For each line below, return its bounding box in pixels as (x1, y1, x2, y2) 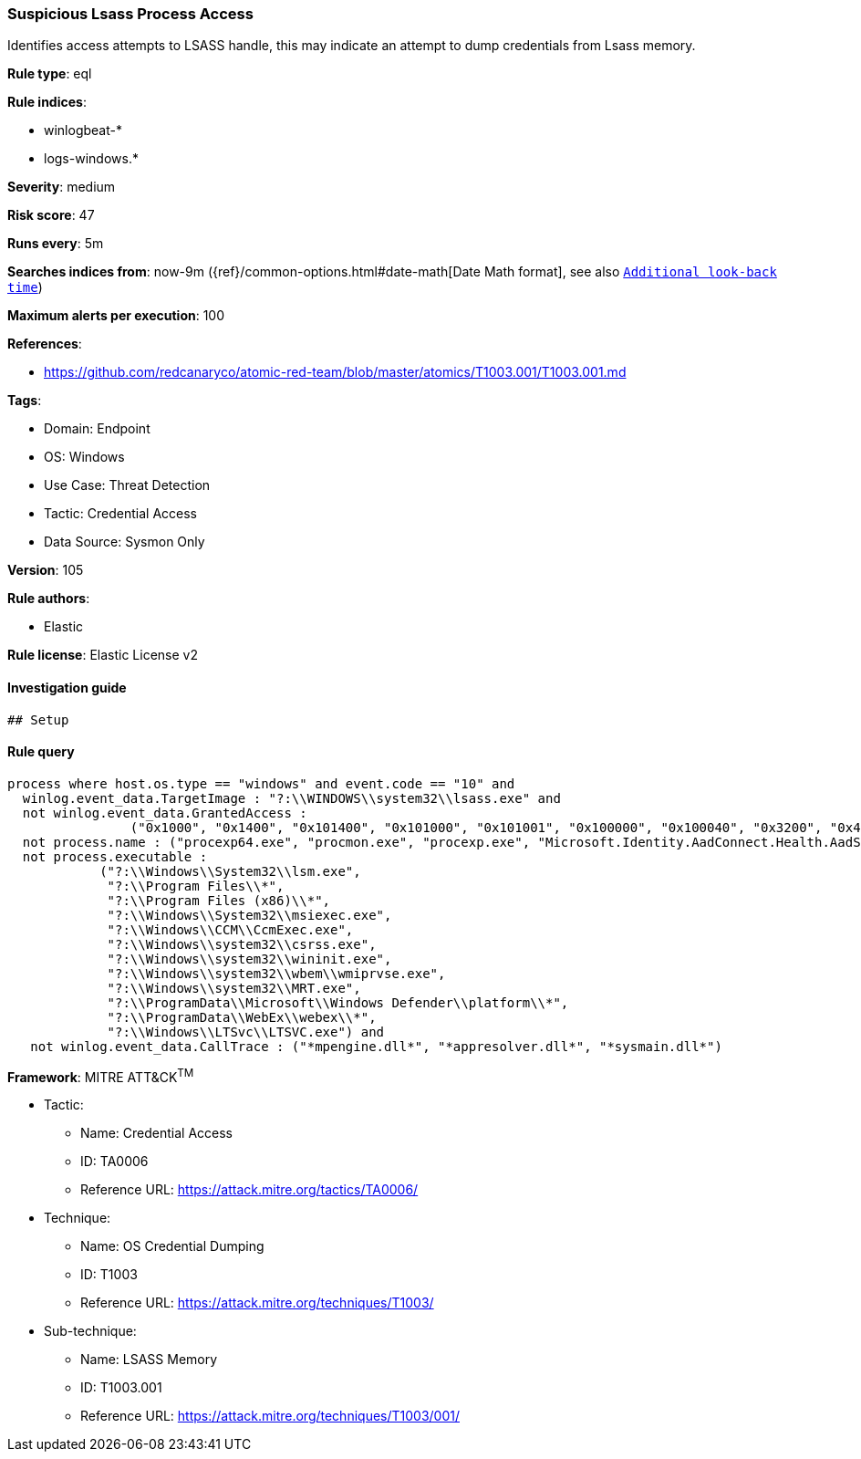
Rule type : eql (7, 66, 92, 82)
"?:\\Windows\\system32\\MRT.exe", (107, 980, 361, 995)
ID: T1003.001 (80, 1380, 162, 1396)
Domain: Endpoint (44, 421, 150, 437)
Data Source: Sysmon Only (44, 534, 205, 550)
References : (7, 336, 82, 352)
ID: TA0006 (80, 1153, 149, 1170)
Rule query (7, 744, 75, 760)
